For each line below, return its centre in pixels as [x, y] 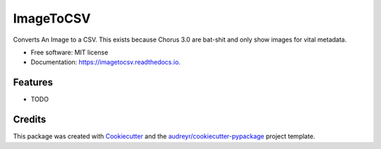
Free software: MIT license [69, 52]
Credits [30, 120]
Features [33, 82]
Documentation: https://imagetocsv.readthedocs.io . [106, 62]
